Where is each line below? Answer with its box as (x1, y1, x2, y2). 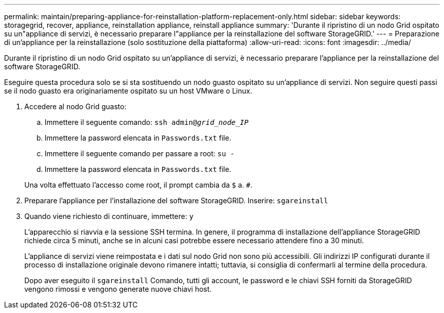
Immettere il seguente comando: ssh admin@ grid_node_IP (45, 118, 249, 126)
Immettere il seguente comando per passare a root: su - (45, 149, 235, 158)
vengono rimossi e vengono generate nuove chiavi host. (24, 285, 212, 293)
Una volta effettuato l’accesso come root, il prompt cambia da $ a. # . (24, 181, 253, 189)
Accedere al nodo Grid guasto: (24, 102, 127, 111)
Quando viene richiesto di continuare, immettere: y (24, 212, 194, 220)
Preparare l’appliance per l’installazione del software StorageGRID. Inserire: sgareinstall (24, 196, 328, 205)
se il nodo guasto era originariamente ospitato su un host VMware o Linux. (4, 86, 252, 95)
